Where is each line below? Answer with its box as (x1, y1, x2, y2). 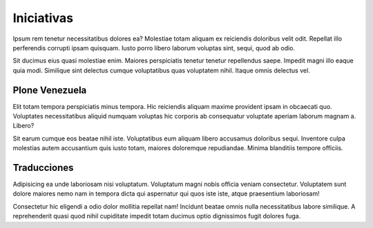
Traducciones (12, 162, 74, 174)
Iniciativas (12, 10, 74, 25)
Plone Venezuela (12, 84, 87, 96)
